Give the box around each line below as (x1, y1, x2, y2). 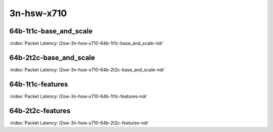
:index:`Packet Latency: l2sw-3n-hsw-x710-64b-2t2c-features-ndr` (9, 119, 150, 126)
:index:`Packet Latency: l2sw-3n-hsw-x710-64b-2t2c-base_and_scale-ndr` (9, 66, 166, 73)
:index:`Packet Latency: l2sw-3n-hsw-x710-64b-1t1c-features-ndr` (9, 93, 149, 99)
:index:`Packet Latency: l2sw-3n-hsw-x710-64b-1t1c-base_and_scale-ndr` (9, 40, 164, 47)
